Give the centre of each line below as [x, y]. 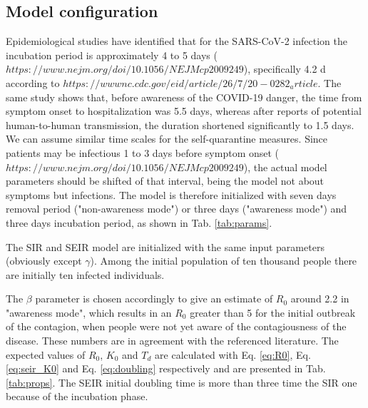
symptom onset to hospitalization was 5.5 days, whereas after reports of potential [184, 111]
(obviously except [44, 261]
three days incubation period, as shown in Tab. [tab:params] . [139, 222]
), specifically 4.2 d [285, 69]
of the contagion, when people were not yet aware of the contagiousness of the [176, 326]
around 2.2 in [320, 299]
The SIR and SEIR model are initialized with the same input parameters [165, 246]
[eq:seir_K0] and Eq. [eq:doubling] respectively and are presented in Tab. [166, 368]
